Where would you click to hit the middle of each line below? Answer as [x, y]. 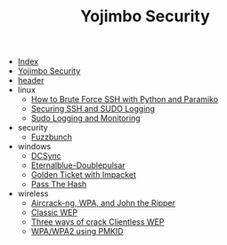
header [31, 81]
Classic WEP [54, 213]
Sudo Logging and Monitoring [85, 118]
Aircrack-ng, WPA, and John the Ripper [103, 203]
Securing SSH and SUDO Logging [93, 109]
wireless [33, 194]
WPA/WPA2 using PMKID [77, 232]
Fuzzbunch [52, 137]
